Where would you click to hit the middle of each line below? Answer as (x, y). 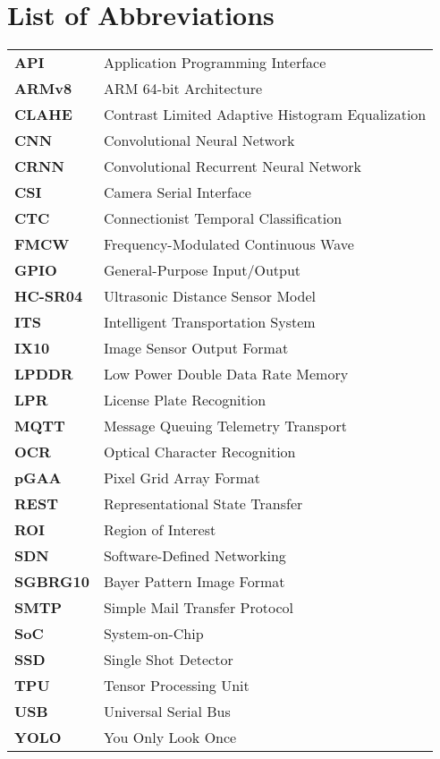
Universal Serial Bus (167, 712)
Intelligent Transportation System (209, 322)
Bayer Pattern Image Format (194, 582)
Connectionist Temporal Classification (223, 218)
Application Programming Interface (215, 63)
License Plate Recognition (185, 400)
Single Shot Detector (168, 660)
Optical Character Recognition (199, 452)
